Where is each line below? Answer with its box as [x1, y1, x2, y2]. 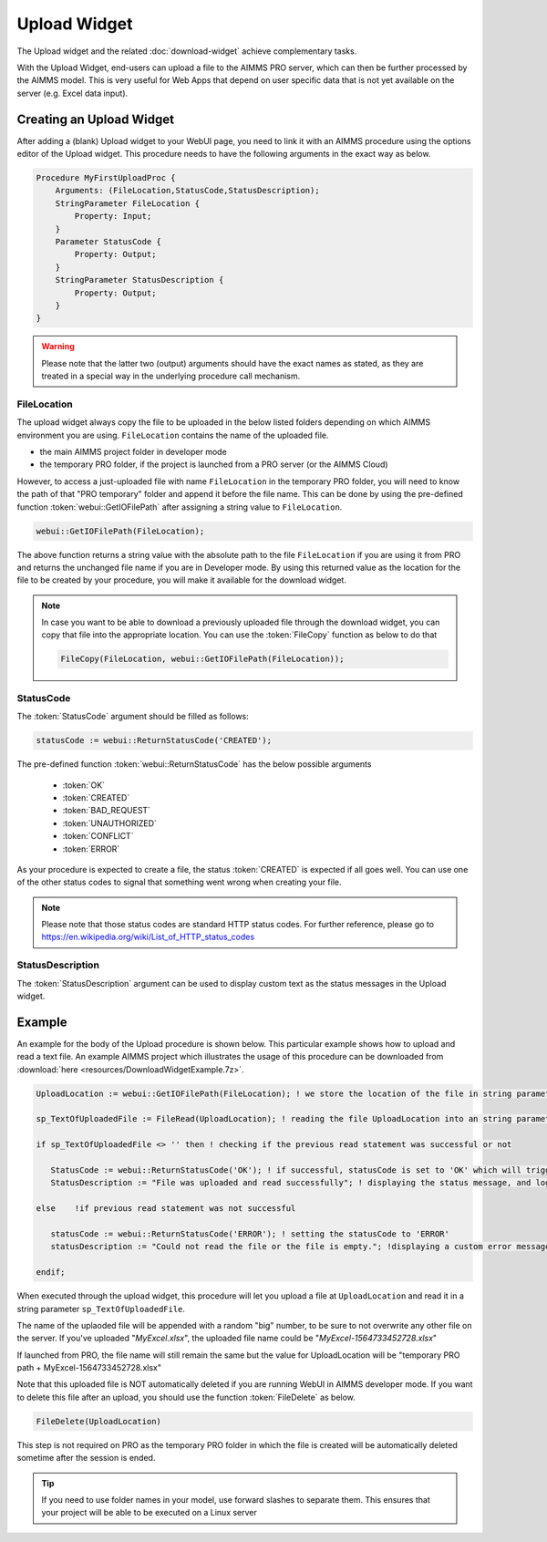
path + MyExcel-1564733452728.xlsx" [16, 1362, 161, 1373]
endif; [36, 1268, 66, 1278]
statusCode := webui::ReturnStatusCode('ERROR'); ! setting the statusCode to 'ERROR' [50, 1228, 450, 1239]
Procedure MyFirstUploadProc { [36, 173, 177, 182]
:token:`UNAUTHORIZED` [62, 817, 157, 829]
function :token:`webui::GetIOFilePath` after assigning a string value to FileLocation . [16, 502, 343, 512]
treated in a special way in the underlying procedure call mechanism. [41, 370, 301, 382]
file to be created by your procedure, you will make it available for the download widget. [16, 574, 346, 585]
